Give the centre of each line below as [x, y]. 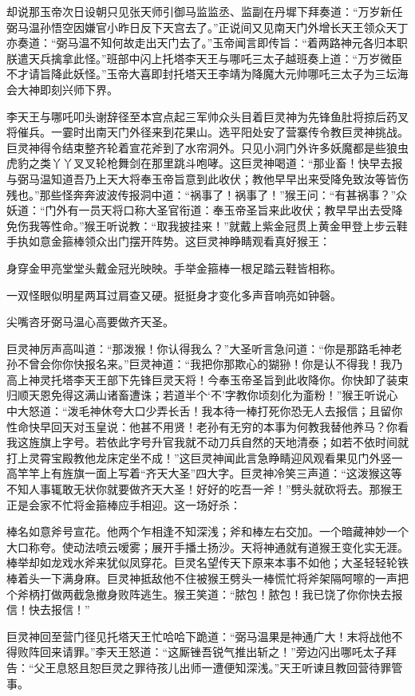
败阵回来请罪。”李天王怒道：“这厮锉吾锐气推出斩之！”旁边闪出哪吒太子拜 [207, 652]
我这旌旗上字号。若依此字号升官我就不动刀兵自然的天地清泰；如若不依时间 [202, 442]
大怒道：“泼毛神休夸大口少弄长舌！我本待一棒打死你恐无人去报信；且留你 [210, 411]
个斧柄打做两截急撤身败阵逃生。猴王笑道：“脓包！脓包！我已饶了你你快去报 [205, 594]
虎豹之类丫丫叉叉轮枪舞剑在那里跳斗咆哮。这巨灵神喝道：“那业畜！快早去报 [205, 163]
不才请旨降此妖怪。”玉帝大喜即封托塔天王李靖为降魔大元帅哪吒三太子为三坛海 [207, 74]
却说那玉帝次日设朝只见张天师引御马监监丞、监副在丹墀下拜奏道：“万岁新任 [205, 11]
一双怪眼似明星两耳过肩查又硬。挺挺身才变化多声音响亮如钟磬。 [174, 295]
